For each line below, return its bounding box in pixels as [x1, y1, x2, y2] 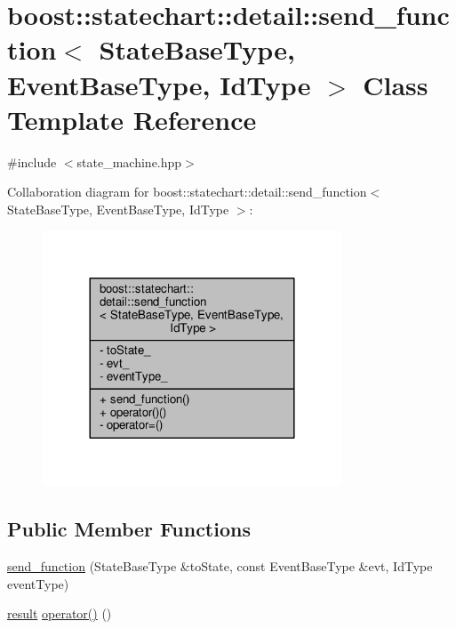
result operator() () [7, 604, 112, 623]
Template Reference [7, 101, 257, 137]
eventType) [7, 574, 69, 593]
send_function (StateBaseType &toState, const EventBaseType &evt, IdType [7, 556, 433, 575]
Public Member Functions [7, 515, 251, 543]
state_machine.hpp [76, 152, 182, 171]
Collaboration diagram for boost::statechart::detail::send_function [7, 182, 367, 201]
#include [7, 152, 57, 171]
